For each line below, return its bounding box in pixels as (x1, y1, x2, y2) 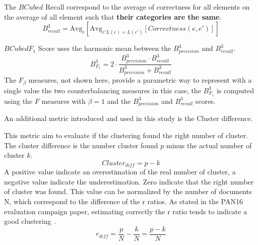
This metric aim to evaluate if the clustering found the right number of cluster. (4, 130, 248, 140)
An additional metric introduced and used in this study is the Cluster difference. (4, 113, 253, 124)
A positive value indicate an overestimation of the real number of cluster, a (4, 166, 236, 177)
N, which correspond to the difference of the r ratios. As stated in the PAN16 (4, 196, 243, 206)
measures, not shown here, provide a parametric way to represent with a (28, 75, 252, 85)
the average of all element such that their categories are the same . (4, 11, 222, 22)
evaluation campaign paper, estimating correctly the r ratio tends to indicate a (4, 206, 247, 216)
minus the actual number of (166, 140, 252, 150)
